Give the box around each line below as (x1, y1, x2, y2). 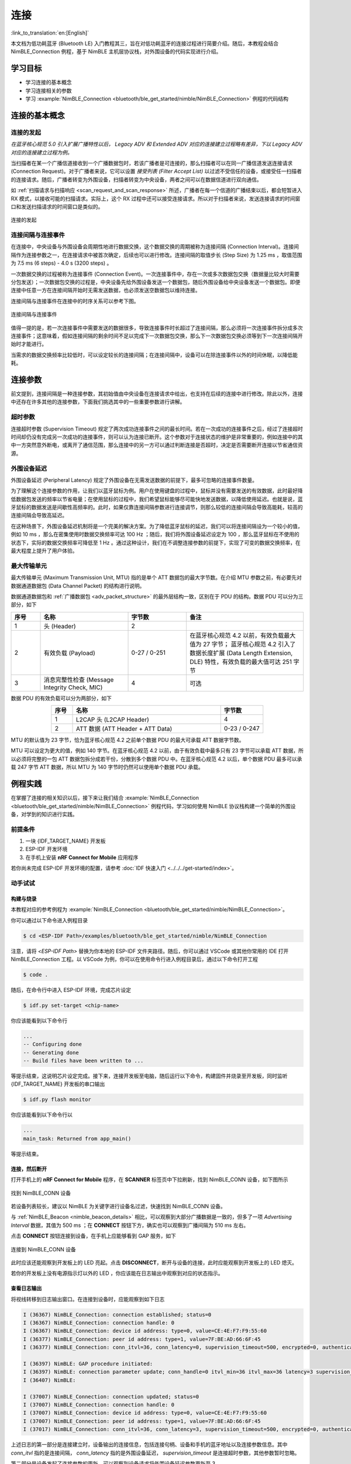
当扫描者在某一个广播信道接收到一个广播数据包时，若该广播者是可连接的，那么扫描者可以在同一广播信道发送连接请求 (11, 159, 292, 166)
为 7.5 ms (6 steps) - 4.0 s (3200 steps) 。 (11, 259, 112, 266)
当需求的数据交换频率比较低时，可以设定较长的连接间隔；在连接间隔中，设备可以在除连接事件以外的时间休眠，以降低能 (11, 351, 298, 358)
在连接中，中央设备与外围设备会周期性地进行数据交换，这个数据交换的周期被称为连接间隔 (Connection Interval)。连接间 (11, 243, 300, 250)
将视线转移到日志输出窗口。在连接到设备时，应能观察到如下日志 (11, 1295, 165, 1302)
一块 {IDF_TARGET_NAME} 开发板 (25, 837, 106, 844)
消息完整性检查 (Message (43, 675, 114, 683)
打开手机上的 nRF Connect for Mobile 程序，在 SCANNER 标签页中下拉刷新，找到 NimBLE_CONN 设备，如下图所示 (11, 1176, 288, 1183)
